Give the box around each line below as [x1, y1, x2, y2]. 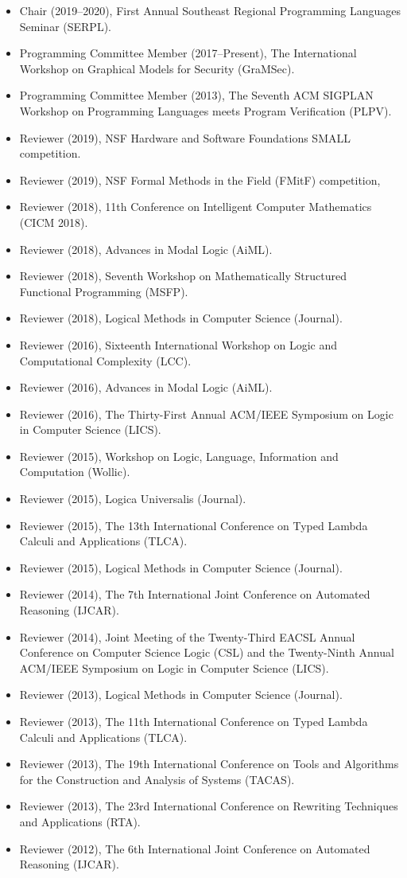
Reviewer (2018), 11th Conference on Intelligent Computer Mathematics [19, 198, 372, 215]
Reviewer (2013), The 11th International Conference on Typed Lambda [19, 713, 368, 729]
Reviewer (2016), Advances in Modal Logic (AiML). [19, 379, 273, 396]
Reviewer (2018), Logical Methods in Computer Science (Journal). [19, 310, 343, 326]
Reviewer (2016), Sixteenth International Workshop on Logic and [19, 336, 338, 353]
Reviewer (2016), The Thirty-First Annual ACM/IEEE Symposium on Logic [19, 405, 393, 422]
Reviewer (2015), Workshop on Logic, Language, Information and [19, 447, 339, 464]
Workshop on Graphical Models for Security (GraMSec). [19, 60, 295, 76]
